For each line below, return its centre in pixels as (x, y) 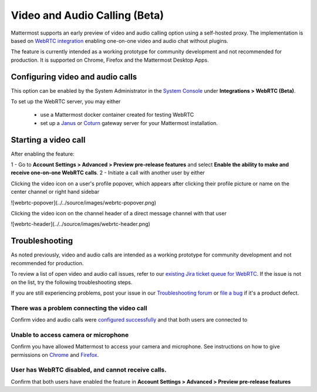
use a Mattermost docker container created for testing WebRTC (117, 115)
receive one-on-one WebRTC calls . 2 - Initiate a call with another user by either (108, 173)
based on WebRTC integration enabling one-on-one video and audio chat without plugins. (119, 40)
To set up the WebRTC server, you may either (66, 102)
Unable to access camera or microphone (70, 334)
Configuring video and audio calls (74, 77)
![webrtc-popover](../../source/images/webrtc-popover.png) (84, 202)
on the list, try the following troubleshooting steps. (72, 282)
